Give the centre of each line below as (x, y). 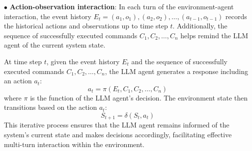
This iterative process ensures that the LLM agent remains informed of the (117, 125)
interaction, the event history (48, 16)
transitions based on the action (51, 107)
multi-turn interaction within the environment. (74, 144)
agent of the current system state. (55, 45)
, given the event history (83, 61)
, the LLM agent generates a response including (176, 71)
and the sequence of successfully (179, 61)
